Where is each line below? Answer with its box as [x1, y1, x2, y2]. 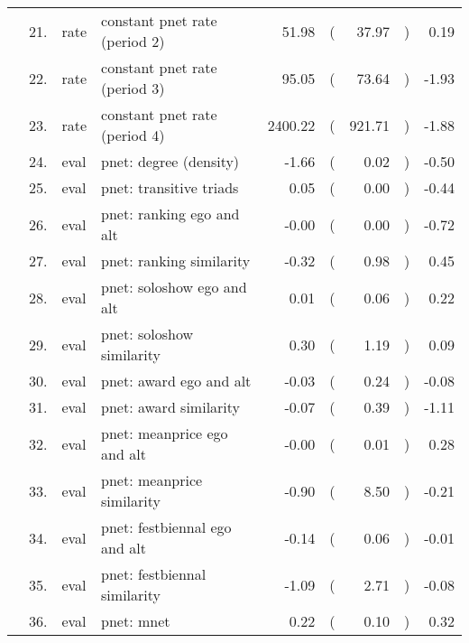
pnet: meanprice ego [101, 423, 228, 443]
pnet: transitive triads [101, 177, 239, 198]
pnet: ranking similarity [101, 250, 251, 271]
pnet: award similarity [101, 396, 241, 417]
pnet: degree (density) [101, 151, 240, 172]
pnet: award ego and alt [101, 370, 252, 391]
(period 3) [101, 78, 165, 98]
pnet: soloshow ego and [101, 276, 247, 297]
